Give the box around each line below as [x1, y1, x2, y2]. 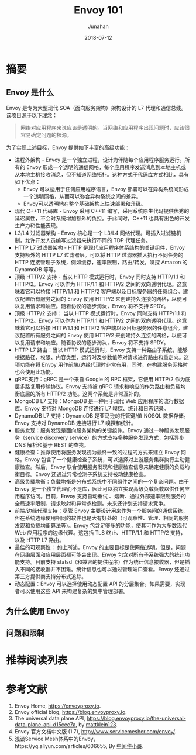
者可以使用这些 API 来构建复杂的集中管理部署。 [14, 587, 129, 594]
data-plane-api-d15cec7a [14, 720, 76, 728]
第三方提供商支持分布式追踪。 [14, 573, 87, 580]
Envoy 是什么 [6, 88, 54, 98]
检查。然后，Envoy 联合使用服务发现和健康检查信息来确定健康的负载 [19, 463, 185, 470]
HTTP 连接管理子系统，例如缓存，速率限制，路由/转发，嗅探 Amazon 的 [14, 258, 188, 266]
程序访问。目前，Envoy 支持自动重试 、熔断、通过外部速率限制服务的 [19, 492, 186, 499]
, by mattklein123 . [75, 720, 118, 728]
